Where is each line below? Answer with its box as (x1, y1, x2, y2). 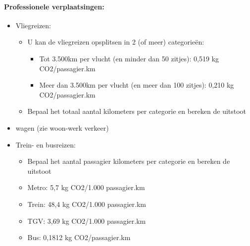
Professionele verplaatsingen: (4, 1, 104, 11)
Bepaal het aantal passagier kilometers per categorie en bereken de (27, 156, 230, 166)
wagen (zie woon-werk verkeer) (15, 122, 109, 133)
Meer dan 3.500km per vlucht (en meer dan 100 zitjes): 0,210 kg (39, 80, 234, 90)
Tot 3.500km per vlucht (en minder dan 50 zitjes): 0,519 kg (39, 53, 219, 63)
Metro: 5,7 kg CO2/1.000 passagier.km (27, 182, 145, 193)
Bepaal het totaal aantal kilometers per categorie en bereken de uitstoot (27, 106, 247, 116)
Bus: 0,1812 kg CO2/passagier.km (27, 232, 131, 243)
